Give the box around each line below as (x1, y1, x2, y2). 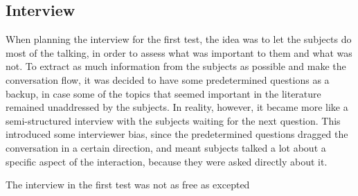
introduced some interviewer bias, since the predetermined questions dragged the (6, 127, 348, 141)
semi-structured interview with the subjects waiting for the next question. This (6, 113, 341, 127)
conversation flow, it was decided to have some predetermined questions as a (6, 72, 330, 87)
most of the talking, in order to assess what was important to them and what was (6, 45, 352, 60)
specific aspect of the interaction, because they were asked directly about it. (6, 154, 328, 168)
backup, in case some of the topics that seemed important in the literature (6, 86, 321, 100)
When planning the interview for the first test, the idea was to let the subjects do (6, 32, 352, 46)
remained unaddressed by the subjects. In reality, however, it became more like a (6, 100, 348, 114)
